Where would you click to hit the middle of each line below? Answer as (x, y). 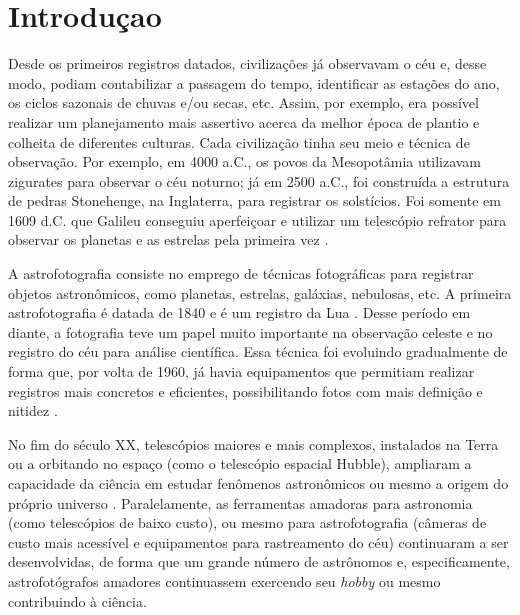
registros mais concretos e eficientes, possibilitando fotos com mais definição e (245, 390)
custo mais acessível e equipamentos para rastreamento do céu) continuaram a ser (258, 541)
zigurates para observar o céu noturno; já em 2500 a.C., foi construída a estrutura (259, 180)
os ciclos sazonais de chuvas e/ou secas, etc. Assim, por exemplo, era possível (243, 102)
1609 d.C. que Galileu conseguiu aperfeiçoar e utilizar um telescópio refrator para (257, 219)
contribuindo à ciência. (77, 600)
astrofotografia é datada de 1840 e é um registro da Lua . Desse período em (239, 312)
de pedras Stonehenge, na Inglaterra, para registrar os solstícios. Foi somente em (254, 200)
